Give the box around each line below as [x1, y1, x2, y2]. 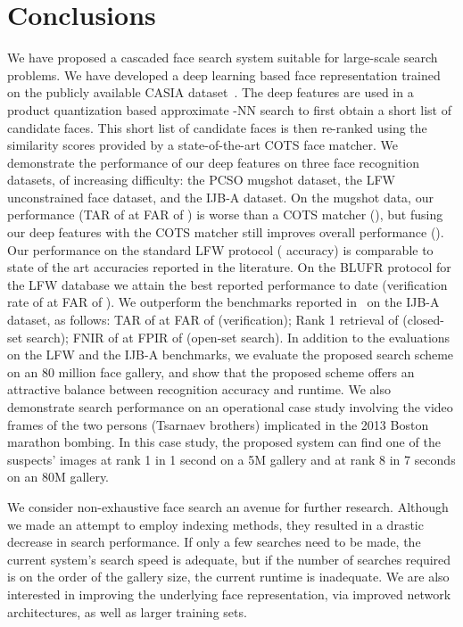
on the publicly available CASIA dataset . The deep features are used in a [7, 83, 414, 102]
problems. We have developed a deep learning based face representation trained [7, 65, 441, 84]
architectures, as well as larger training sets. [7, 602, 247, 621]
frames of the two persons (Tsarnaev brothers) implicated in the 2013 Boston [7, 415, 429, 433]
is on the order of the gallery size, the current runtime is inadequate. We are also [7, 567, 450, 586]
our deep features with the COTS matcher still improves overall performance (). [7, 223, 444, 242]
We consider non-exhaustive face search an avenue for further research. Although [7, 497, 449, 516]
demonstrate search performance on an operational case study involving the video [7, 398, 453, 416]
